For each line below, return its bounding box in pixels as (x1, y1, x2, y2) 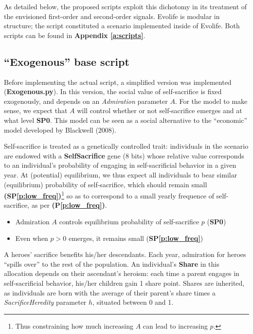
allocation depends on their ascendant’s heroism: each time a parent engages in (4, 268, 239, 278)
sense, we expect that (4, 105, 68, 116)
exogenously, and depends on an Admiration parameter (4, 96, 168, 106)
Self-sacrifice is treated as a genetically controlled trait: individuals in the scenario (4, 141, 249, 151)
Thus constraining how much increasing (15, 320, 133, 331)
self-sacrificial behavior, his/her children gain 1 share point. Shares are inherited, (4, 277, 245, 288)
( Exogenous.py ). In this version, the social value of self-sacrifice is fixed (4, 86, 222, 97)
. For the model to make (175, 96, 248, 106)
